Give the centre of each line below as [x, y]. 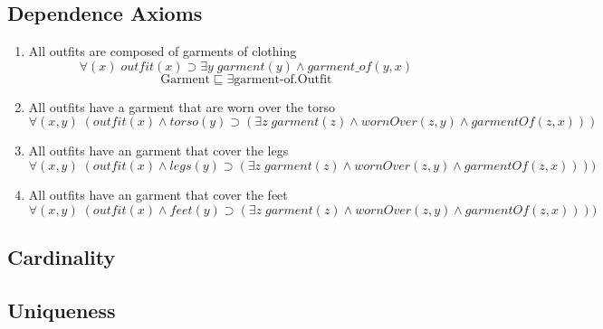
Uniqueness [62, 310]
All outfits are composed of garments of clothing [163, 51]
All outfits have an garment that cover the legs [158, 150]
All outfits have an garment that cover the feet [158, 194]
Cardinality [62, 256]
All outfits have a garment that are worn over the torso [182, 106]
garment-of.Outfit [283, 79]
